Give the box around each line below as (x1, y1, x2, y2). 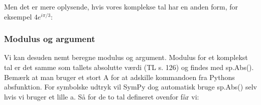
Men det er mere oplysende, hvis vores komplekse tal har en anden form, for (4, 1, 238, 11)
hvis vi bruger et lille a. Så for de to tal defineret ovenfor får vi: (4, 91, 199, 101)
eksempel (4, 11, 32, 21)
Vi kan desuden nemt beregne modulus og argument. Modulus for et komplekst (4, 52, 248, 62)
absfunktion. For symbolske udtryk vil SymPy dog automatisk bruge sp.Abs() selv (4, 81, 257, 92)
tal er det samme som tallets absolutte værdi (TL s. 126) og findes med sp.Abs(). (4, 62, 254, 72)
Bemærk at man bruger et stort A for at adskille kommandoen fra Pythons (4, 71, 235, 82)
